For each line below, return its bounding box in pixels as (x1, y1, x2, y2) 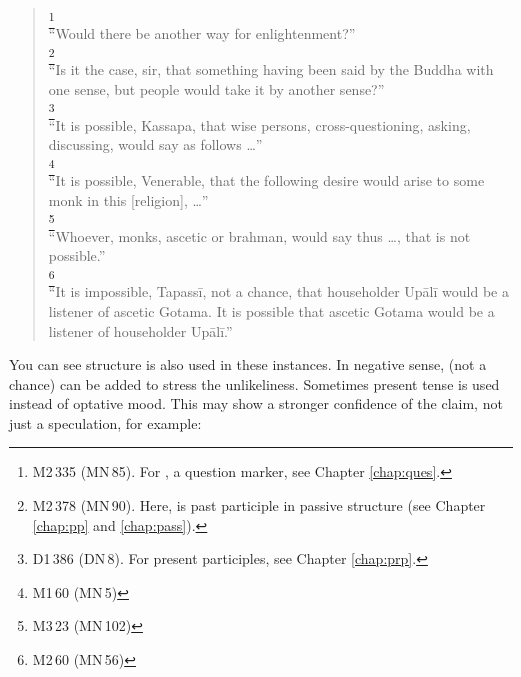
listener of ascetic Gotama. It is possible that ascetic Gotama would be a (48, 300, 495, 321)
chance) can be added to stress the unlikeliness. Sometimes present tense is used (9, 373, 500, 394)
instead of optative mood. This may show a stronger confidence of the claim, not (9, 393, 503, 414)
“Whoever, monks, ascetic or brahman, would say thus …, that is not (48, 225, 471, 246)
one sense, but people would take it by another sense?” (48, 78, 385, 99)
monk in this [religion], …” (48, 189, 209, 210)
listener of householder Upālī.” (48, 320, 233, 341)
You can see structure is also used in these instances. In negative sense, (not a (9, 354, 487, 375)
